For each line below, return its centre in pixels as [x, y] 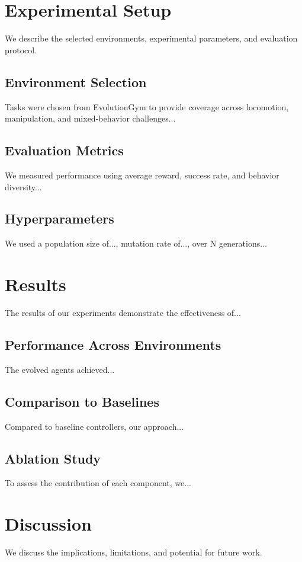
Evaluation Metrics [64, 150]
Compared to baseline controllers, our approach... [94, 426]
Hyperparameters [60, 218]
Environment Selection [76, 82]
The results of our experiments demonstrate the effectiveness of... [123, 313]
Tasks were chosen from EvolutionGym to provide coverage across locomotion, [147, 106]
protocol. [21, 50]
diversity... [23, 186]
